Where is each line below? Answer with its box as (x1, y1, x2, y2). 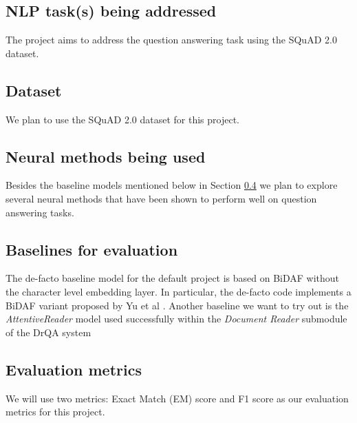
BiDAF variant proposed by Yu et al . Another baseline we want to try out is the (6, 298, 349, 312)
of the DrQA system (6, 324, 91, 339)
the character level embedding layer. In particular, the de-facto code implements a (6, 284, 351, 298)
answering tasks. (6, 205, 74, 219)
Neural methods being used (6, 145, 206, 167)
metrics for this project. (6, 404, 105, 419)
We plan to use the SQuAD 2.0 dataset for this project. (6, 112, 240, 126)
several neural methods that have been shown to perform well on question (6, 191, 317, 205)
